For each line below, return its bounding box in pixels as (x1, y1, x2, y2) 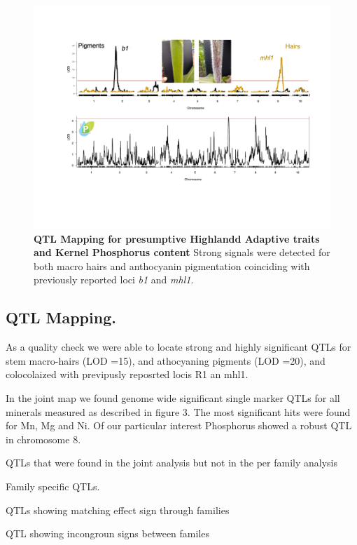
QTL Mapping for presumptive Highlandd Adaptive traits (34, 231, 320, 245)
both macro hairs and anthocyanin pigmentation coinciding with (34, 258, 310, 273)
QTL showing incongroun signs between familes (6, 526, 210, 541)
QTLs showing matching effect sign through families (6, 502, 230, 517)
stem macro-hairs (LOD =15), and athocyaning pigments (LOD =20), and (6, 353, 325, 368)
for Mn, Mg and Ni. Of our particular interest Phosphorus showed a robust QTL (6, 418, 352, 433)
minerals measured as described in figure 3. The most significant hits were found (6, 404, 351, 419)
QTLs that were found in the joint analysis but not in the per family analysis (6, 455, 337, 470)
